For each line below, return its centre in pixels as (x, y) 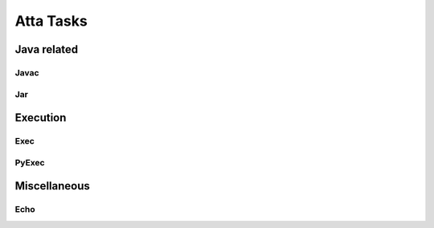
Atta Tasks (51, 21)
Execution (41, 118)
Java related (47, 49)
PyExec (30, 162)
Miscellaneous (52, 186)
